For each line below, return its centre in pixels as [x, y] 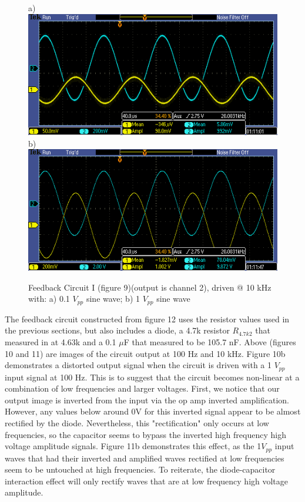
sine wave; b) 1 [113, 299]
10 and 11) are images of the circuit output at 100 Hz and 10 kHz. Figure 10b [145, 353]
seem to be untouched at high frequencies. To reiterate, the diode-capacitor [140, 469]
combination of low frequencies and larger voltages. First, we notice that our [142, 388]
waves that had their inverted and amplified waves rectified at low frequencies [145, 458]
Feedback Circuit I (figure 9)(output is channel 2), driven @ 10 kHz [150, 287]
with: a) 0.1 [49, 299]
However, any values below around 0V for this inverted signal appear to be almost [153, 411]
